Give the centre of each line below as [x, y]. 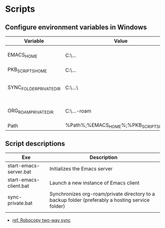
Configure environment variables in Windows [76, 27]
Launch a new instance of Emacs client [95, 183]
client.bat [18, 186]
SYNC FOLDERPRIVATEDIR [34, 87]
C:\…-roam [79, 111]
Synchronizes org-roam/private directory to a [102, 194]
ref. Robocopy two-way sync [41, 220]
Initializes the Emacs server [81, 169]
